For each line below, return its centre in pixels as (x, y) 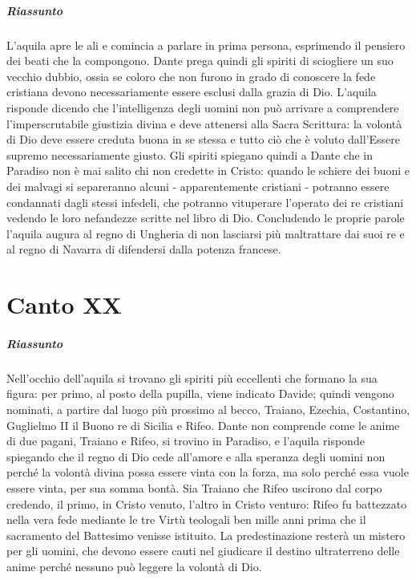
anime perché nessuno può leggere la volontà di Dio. (134, 566)
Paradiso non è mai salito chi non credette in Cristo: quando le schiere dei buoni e (208, 170)
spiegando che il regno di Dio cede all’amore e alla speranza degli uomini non (196, 456)
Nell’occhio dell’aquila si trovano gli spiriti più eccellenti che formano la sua (192, 377)
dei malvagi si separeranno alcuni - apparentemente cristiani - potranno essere (198, 186)
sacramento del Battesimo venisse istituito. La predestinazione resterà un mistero (206, 535)
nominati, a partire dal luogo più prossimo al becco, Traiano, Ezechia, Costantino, (208, 409)
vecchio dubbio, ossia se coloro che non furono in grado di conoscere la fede (191, 76)
